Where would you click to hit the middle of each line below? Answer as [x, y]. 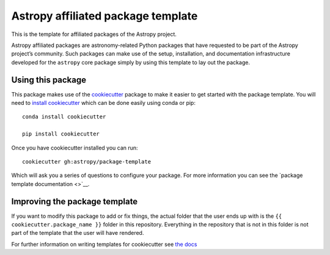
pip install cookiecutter [61, 134]
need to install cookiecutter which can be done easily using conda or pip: [103, 103]
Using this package [49, 80]
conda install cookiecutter [64, 117]
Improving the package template [75, 201]
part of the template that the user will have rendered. [78, 233]
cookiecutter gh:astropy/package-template [87, 161]
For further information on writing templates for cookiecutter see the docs [104, 244]
